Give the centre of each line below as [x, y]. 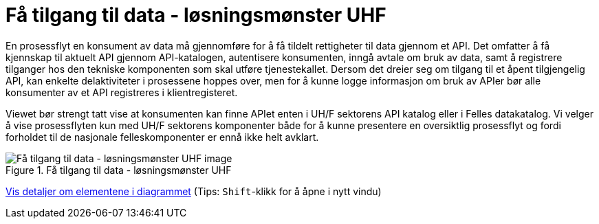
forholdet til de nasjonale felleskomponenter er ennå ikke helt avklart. [162, 137]
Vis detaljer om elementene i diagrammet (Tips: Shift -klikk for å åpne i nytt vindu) [194, 191]
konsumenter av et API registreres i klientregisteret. [122, 92]
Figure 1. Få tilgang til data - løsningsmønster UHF [119, 170]
